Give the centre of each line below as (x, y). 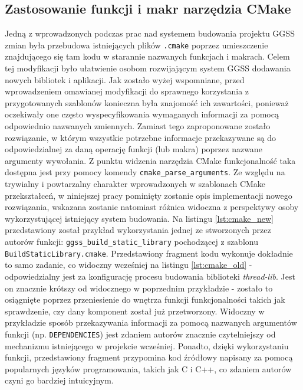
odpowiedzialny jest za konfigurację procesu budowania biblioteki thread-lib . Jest (150, 276)
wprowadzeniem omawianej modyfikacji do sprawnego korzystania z (127, 91)
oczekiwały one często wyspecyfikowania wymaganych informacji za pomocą (142, 114)
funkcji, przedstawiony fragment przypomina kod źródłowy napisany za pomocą (149, 357)
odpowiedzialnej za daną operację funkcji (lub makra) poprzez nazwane (134, 149)
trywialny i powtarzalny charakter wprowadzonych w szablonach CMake (135, 184)
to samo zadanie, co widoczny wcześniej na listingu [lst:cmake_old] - (129, 265)
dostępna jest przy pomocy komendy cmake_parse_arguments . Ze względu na (145, 172)
